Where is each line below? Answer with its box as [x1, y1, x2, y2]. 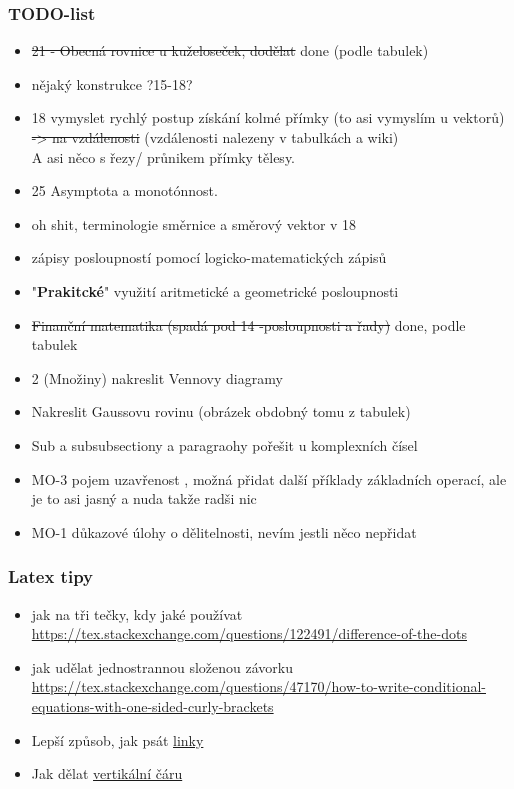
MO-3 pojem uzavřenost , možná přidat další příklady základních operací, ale [31, 468, 507, 489]
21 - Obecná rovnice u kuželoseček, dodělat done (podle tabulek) [31, 40, 429, 61]
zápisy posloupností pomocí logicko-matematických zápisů [31, 247, 387, 268]
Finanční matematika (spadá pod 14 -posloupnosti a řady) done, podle [31, 314, 466, 335]
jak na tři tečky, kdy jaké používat [31, 603, 243, 624]
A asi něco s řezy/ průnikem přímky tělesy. [31, 146, 296, 167]
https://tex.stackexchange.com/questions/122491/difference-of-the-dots [31, 623, 467, 644]
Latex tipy [8, 564, 93, 589]
